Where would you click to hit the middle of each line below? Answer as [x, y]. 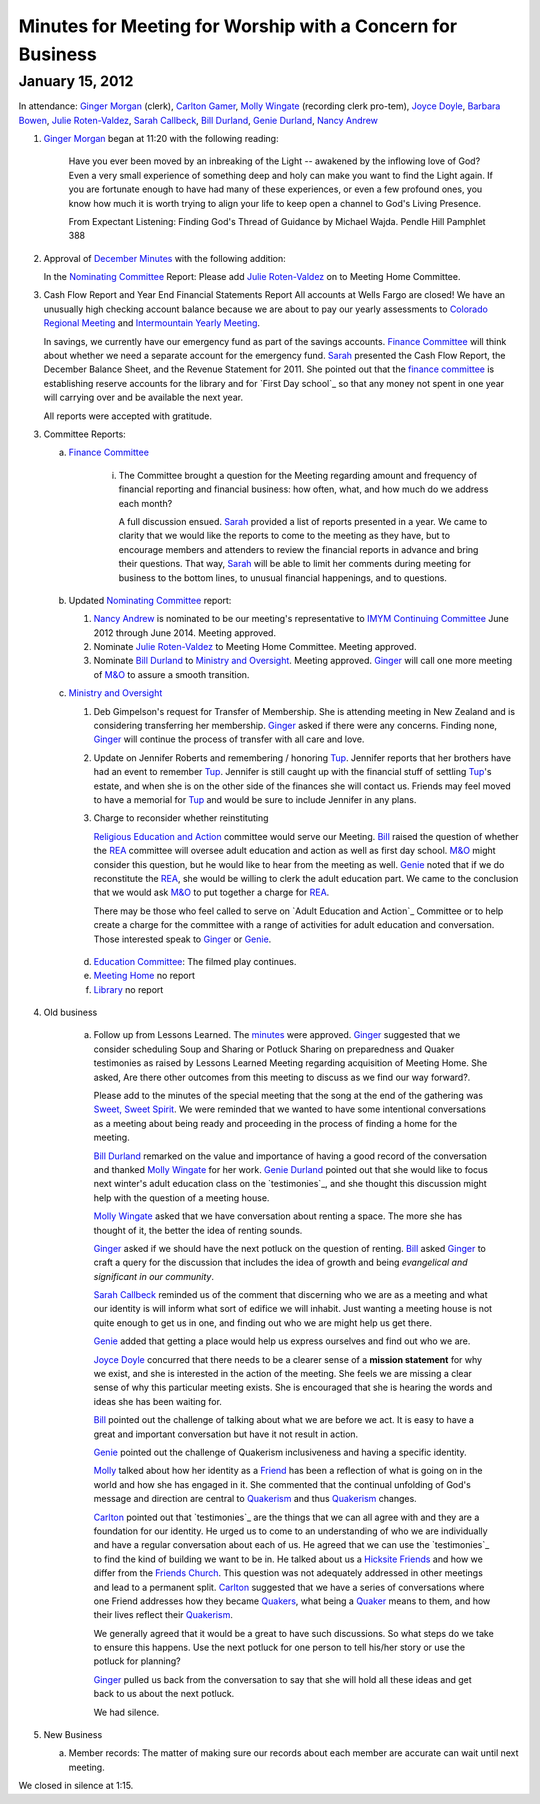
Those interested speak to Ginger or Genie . [182, 939]
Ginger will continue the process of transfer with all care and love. [229, 739]
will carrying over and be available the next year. [143, 397]
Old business [70, 1012]
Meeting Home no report [144, 976]
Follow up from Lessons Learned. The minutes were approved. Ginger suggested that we [277, 1035]
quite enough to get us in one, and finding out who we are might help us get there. [263, 1322]
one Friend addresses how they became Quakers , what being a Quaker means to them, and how [292, 1601]
